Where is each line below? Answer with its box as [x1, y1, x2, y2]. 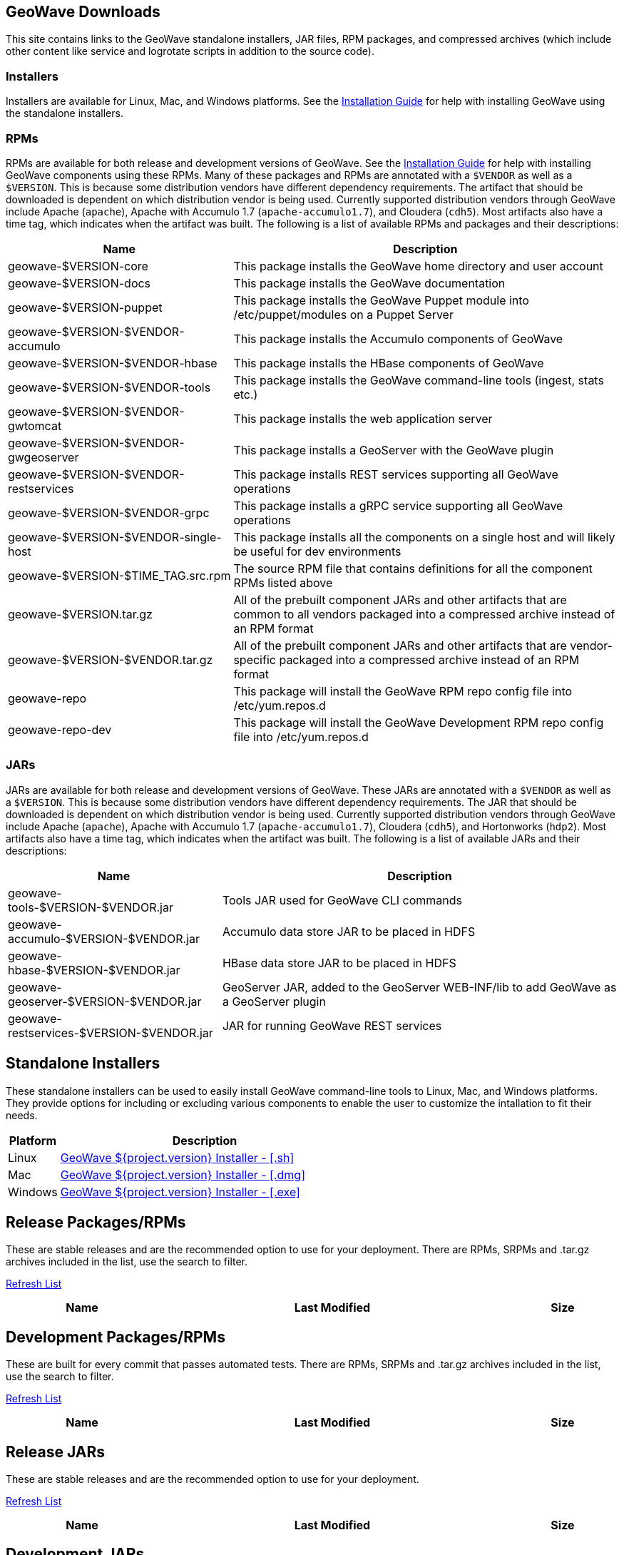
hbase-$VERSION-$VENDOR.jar [8, 962, 180, 977]
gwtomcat [8, 418, 62, 433]
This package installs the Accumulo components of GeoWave [233, 331, 563, 346]
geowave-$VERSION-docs [8, 275, 151, 290]
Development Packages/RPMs [6, 1327, 225, 1346]
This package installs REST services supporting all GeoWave [233, 466, 558, 481]
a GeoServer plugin [222, 994, 326, 1009]
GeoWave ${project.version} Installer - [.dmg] [60, 1167, 305, 1182]
